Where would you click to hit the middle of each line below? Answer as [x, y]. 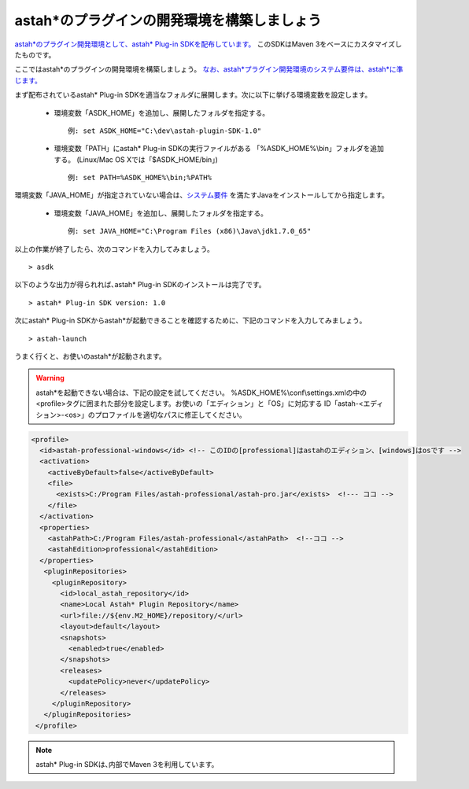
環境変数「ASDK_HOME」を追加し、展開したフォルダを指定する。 [162, 112]
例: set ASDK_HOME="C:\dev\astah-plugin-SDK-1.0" [165, 131]
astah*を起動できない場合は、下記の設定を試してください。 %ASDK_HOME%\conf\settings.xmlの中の [201, 393]
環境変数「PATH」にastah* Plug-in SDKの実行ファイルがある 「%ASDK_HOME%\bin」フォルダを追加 [219, 149]
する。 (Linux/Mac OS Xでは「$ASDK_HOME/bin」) [136, 159]
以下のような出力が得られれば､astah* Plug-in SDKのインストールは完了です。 [140, 285]
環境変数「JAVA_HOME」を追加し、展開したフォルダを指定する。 [161, 213]
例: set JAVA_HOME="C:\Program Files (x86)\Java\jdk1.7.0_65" [190, 231]
